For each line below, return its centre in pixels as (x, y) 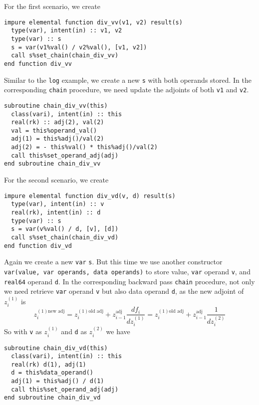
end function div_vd (38, 246)
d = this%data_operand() (52, 373)
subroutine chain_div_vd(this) (56, 348)
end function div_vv (38, 64)
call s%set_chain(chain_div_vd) (65, 237)
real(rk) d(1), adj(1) (49, 364)
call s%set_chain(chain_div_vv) (65, 56)
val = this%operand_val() (54, 130)
